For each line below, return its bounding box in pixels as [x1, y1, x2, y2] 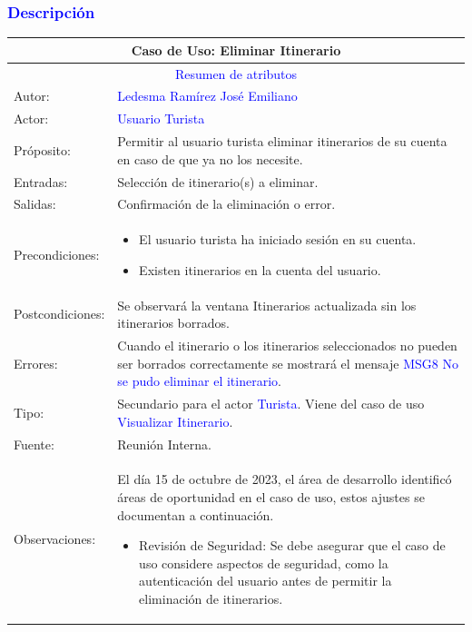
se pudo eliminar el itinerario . [117, 371, 281, 390]
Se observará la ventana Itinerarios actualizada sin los [117, 295, 417, 314]
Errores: [14, 353, 58, 372]
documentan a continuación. [117, 505, 274, 524]
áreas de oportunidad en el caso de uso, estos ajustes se [117, 488, 425, 506]
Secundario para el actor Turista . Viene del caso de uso [117, 394, 425, 413]
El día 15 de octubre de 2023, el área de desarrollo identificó [117, 469, 452, 489]
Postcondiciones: [14, 304, 105, 323]
